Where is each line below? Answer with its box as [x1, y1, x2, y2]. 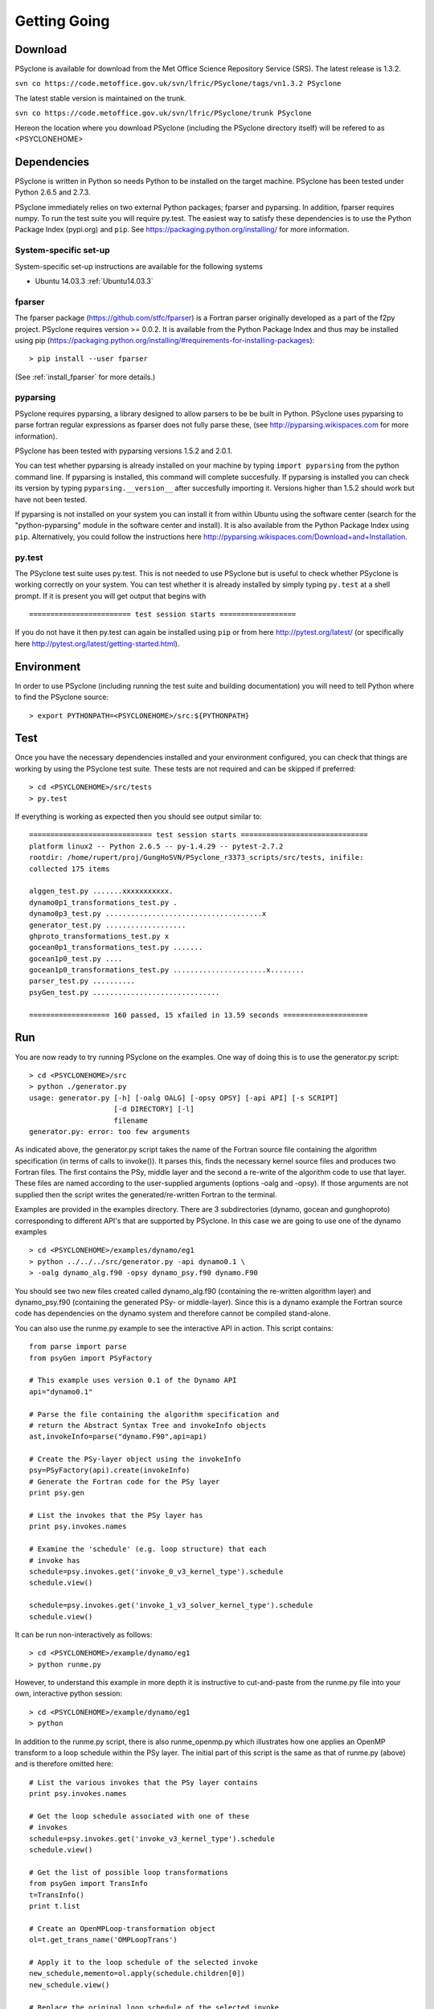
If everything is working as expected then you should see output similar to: [14, 812, 263, 821]
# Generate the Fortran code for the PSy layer [29, 1477, 220, 1486]
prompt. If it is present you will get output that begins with [14, 591, 207, 600]
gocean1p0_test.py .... [29, 954, 123, 964]
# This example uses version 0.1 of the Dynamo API [29, 1376, 237, 1385]
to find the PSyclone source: [14, 692, 109, 702]
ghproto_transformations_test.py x [29, 931, 170, 940]
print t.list [29, 1901, 80, 1911]
